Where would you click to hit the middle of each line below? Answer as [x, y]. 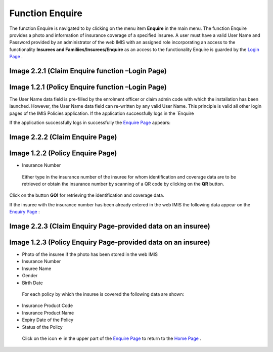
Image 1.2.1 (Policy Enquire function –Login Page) [88, 87]
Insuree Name [37, 269]
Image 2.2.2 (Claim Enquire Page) [63, 137]
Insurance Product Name [48, 313]
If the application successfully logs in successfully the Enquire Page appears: [90, 123]
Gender [30, 276]
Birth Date [32, 283]
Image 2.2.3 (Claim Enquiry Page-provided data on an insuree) [110, 226]
